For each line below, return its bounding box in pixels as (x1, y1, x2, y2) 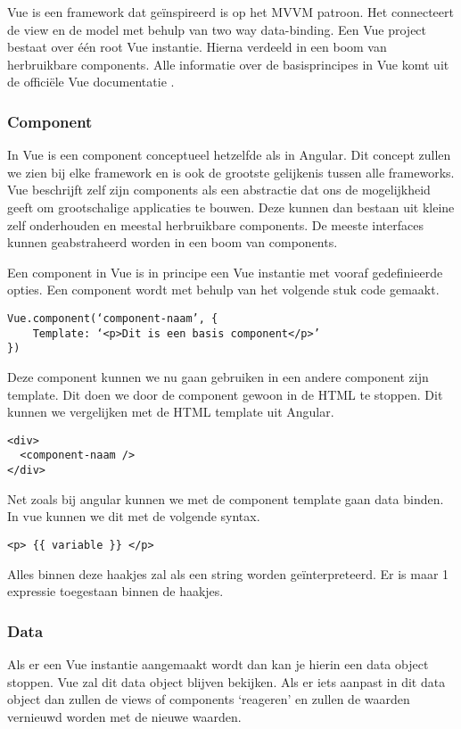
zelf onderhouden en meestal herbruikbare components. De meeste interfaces (7, 215, 424, 234)
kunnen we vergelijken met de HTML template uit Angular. (7, 402, 334, 421)
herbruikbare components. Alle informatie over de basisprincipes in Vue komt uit (7, 54, 449, 73)
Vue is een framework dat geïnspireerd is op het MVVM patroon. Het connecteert (7, 3, 454, 21)
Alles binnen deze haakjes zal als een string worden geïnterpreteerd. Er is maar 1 (7, 564, 449, 583)
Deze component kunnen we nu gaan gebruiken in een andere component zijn (7, 367, 429, 385)
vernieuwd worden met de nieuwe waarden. (7, 707, 242, 725)
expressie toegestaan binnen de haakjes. (7, 582, 224, 601)
